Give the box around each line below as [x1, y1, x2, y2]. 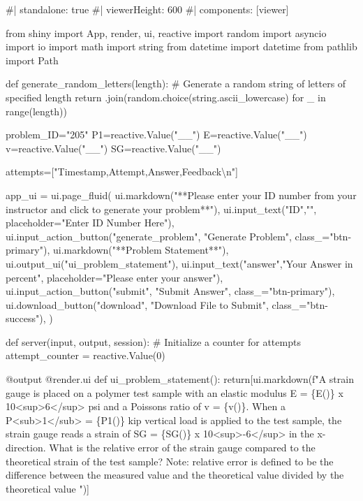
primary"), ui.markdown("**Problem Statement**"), [6, 242, 229, 257]
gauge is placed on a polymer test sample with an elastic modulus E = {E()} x [6, 385, 343, 400]
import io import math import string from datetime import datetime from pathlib [6, 39, 357, 54]
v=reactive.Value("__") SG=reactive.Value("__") [6, 140, 221, 155]
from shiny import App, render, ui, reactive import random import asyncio [6, 25, 327, 40]
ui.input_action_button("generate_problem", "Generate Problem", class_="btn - [6, 228, 352, 243]
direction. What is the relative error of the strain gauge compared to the [6, 440, 316, 455]
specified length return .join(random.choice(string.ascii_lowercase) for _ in [6, 89, 326, 104]
